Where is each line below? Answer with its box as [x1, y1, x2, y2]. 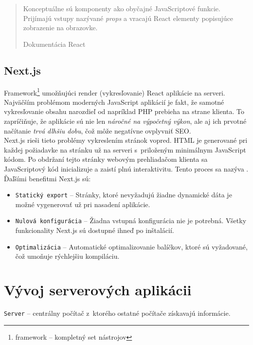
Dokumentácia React [23, 38, 86, 49]
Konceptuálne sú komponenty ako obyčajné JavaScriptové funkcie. [23, 3, 220, 13]
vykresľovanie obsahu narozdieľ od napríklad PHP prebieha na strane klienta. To [4, 106, 244, 116]
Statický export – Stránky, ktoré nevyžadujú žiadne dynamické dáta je [15, 190, 232, 200]
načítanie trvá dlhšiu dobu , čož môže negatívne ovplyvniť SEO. [4, 125, 191, 135]
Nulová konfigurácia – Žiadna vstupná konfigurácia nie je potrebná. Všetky [15, 215, 247, 226]
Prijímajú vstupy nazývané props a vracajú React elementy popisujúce [23, 13, 234, 23]
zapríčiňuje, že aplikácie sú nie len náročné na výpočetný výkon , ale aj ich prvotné [4, 116, 247, 126]
